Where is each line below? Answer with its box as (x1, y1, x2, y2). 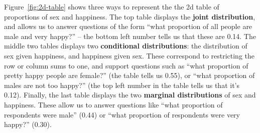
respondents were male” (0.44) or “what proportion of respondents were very (4, 109, 240, 119)
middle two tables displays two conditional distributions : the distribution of (4, 40, 247, 51)
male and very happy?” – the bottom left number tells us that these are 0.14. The (4, 30, 256, 41)
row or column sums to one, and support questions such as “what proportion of (4, 60, 248, 70)
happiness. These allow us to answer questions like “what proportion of (4, 99, 223, 109)
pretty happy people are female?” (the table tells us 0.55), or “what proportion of (4, 70, 255, 80)
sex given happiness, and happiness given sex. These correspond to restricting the (4, 50, 254, 60)
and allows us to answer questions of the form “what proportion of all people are (4, 21, 252, 31)
